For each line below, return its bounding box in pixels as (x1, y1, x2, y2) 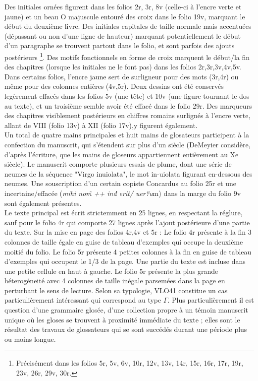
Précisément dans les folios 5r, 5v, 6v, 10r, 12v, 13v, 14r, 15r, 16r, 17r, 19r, (16, 358, 243, 368)
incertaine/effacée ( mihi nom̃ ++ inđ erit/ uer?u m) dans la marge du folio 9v (4, 188, 241, 198)
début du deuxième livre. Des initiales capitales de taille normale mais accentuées (4, 21, 252, 31)
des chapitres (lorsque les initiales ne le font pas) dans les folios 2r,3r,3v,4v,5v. (4, 62, 242, 72)
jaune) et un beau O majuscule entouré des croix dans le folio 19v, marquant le (4, 11, 245, 21)
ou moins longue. (4, 333, 56, 344)
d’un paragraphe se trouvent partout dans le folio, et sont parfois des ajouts (4, 40, 235, 51)
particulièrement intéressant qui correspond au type (4, 295, 161, 305)
